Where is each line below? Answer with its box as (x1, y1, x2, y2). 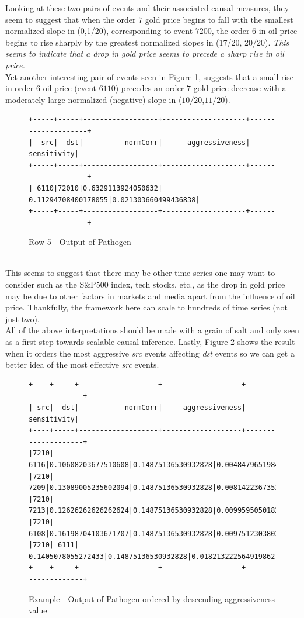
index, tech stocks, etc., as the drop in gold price (111, 278, 285, 291)
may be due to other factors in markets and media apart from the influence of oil (5, 289, 295, 302)
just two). (5, 312, 40, 324)
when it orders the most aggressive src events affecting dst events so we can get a (5, 347, 295, 359)
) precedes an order (115, 82, 184, 94)
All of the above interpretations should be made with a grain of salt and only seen (5, 324, 299, 336)
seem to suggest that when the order (5, 13, 136, 25)
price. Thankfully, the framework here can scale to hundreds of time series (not (5, 301, 288, 313)
